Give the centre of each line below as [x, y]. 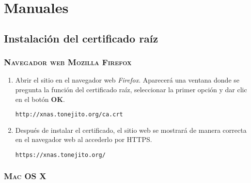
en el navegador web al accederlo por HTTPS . [84, 139]
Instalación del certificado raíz [81, 38]
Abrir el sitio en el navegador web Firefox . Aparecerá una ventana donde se [127, 80]
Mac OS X [25, 176]
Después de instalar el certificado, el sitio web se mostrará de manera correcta [131, 130]
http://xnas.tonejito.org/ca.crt [69, 115]
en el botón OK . [40, 99]
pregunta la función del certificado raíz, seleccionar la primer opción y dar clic [131, 89]
